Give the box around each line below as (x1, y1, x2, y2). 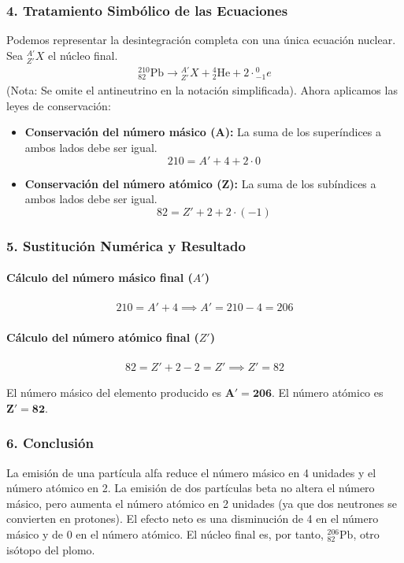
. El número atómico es (272, 384, 384, 401)
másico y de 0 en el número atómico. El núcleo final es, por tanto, (6, 526, 324, 543)
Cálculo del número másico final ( (6, 269, 193, 286)
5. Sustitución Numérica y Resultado (6, 235, 246, 255)
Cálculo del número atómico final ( (6, 329, 199, 346)
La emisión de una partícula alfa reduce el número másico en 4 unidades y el (6, 464, 376, 480)
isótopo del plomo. (6, 541, 95, 557)
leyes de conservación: (6, 97, 111, 113)
